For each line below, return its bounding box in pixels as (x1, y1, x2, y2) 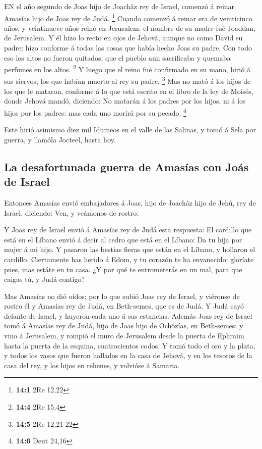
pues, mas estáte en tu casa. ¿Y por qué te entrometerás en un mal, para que (4, 264, 242, 274)
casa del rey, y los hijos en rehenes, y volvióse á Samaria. (4, 360, 180, 370)
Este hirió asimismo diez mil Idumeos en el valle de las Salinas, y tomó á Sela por (4, 124, 256, 135)
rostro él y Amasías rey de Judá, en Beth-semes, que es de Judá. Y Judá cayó (4, 301, 244, 311)
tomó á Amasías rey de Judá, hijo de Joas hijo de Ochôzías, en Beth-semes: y (4, 320, 243, 331)
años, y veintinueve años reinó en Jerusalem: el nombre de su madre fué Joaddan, (4, 22, 255, 33)
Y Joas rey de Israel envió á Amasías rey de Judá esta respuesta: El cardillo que (4, 224, 252, 235)
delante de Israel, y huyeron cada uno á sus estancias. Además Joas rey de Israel (4, 310, 252, 321)
